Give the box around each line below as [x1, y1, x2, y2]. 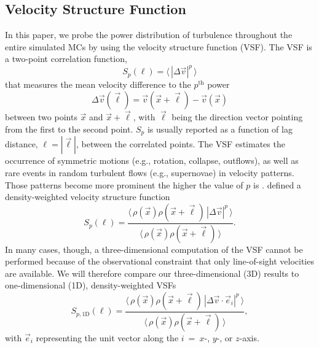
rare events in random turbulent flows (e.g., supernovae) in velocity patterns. [5, 166, 294, 179]
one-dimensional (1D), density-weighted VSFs [5, 279, 176, 292]
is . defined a [253, 178, 301, 191]
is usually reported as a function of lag [147, 122, 293, 135]
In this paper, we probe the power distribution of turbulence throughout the [5, 28, 293, 41]
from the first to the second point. [5, 122, 133, 135]
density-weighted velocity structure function [5, 190, 170, 203]
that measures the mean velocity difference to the [5, 78, 191, 91]
